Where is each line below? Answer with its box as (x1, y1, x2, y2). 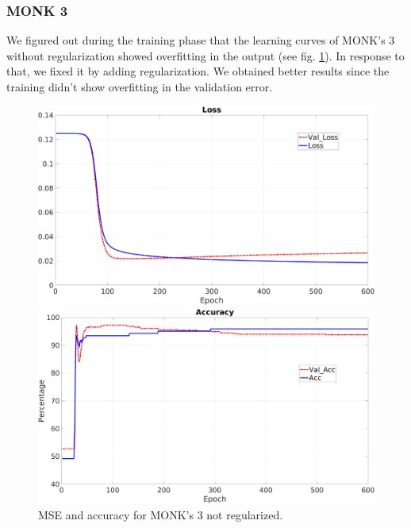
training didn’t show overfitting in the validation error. (6, 79, 273, 94)
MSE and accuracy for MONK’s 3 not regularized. (38, 506, 283, 522)
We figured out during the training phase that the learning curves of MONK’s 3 (6, 32, 395, 48)
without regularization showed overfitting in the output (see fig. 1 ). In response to (6, 47, 405, 64)
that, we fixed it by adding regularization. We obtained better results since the (6, 63, 390, 79)
